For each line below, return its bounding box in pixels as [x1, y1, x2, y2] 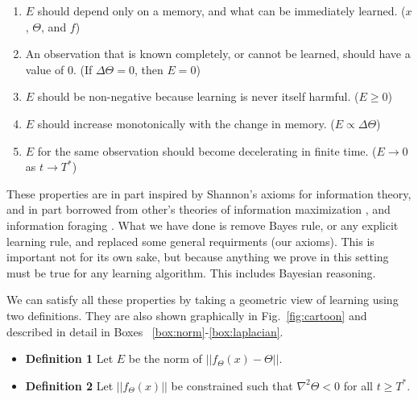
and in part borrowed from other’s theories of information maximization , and [6, 201, 391, 218]
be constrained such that [171, 377, 293, 394]
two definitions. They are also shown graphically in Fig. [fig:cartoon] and [6, 306, 367, 323]
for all [343, 377, 373, 394]
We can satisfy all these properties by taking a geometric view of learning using [6, 291, 399, 308]
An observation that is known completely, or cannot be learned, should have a [25, 45, 411, 62]
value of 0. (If [25, 60, 93, 77]
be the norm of [128, 350, 202, 367]
